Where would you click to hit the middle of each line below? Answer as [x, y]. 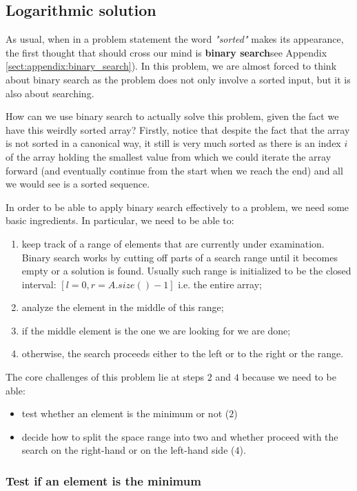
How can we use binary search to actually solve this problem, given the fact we [172, 116]
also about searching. [50, 93]
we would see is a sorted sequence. [78, 184]
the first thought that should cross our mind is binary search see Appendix [166, 52]
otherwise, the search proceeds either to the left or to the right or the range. [183, 353]
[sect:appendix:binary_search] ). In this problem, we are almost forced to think [171, 66]
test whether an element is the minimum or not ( [125, 413]
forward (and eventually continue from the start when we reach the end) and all [174, 170]
